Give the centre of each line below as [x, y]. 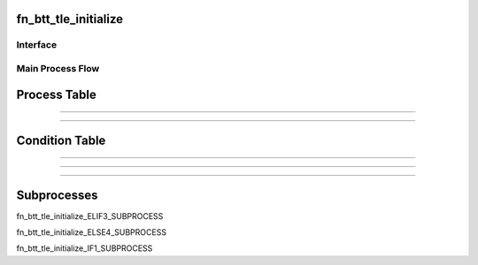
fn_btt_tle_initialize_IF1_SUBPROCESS [85, 248]
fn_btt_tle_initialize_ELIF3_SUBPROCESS [90, 216]
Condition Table [61, 140]
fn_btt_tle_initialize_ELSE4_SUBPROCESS [92, 232]
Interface [37, 45]
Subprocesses [57, 195]
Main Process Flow [58, 68]
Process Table [56, 94]
